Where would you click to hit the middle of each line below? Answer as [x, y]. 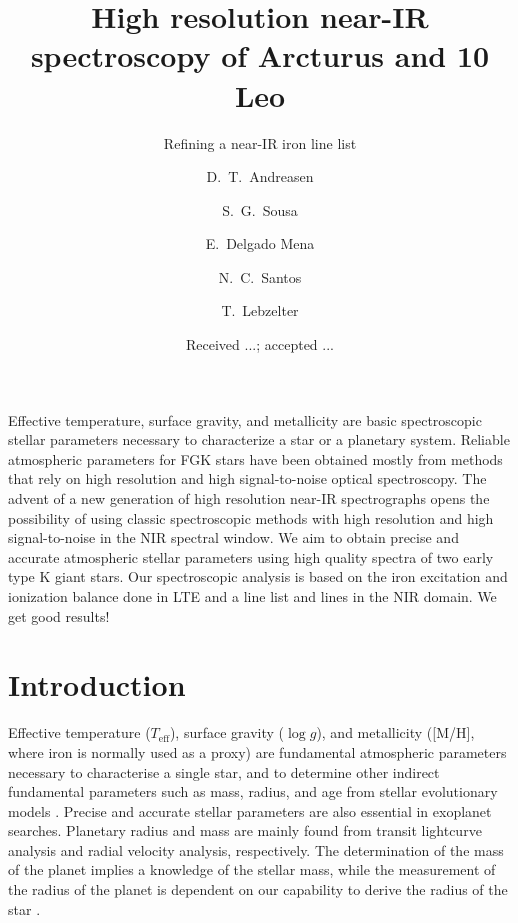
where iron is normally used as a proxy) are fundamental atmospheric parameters [257, 751]
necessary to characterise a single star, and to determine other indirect [224, 771]
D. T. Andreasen [260, 176]
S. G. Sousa [260, 209]
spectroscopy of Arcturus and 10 [260, 55]
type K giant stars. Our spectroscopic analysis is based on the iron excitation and [258, 576]
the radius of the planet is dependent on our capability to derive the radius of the [258, 889]
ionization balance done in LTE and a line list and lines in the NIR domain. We [252, 596]
